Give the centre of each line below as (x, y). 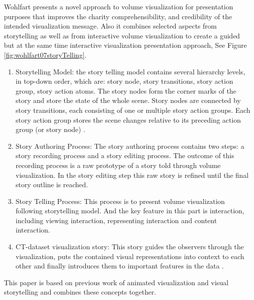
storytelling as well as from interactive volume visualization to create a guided (122, 35)
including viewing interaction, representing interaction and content (116, 220)
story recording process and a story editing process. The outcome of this (125, 155)
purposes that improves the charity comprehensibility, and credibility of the (118, 16)
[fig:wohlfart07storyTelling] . (45, 54)
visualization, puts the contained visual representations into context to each (130, 256)
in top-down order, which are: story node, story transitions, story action (124, 81)
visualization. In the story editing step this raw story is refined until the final (132, 175)
